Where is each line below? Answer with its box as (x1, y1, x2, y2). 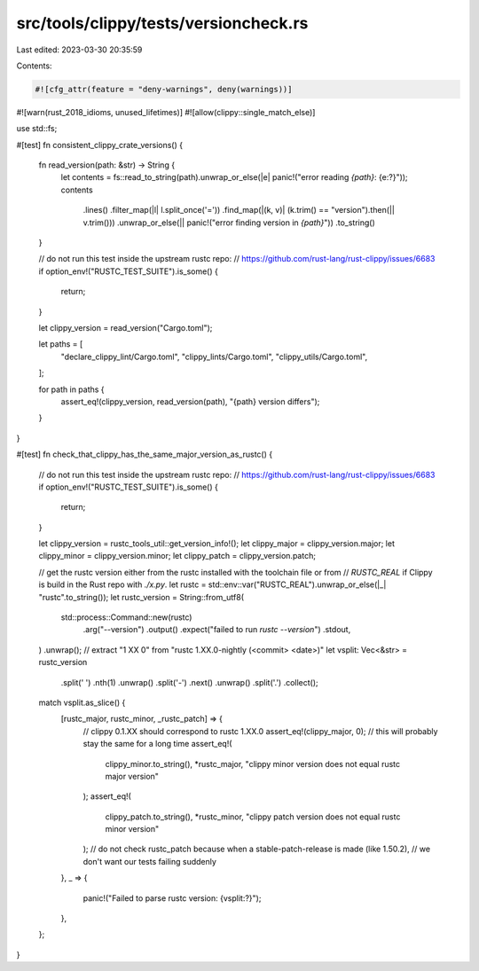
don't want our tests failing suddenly (82, 856, 217, 866)
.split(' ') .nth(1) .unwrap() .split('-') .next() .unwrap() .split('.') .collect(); (60, 677, 318, 687)
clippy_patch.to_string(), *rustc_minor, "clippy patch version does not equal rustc (105, 811, 401, 822)
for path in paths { (38, 384, 106, 395)
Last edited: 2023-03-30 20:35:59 (16, 44, 143, 55)
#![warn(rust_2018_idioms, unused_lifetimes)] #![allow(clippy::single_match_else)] (16, 106, 316, 117)
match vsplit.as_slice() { (38, 697, 126, 708)
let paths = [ (38, 339, 83, 349)
